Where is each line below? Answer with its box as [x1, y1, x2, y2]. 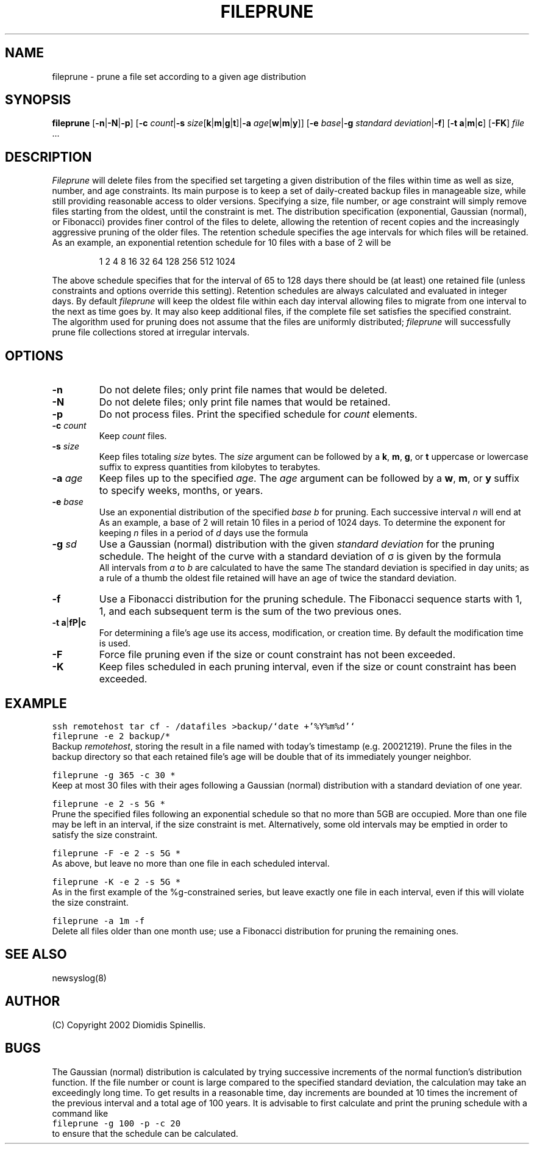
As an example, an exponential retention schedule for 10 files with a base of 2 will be [52, 237, 391, 248]
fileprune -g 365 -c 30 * [52, 770, 176, 780]
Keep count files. [99, 431, 167, 442]
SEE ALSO [5, 947, 67, 962]
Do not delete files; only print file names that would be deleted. [99, 384, 388, 396]
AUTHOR [5, 993, 60, 1009]
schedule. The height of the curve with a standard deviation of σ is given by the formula [99, 550, 502, 563]
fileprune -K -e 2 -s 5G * [52, 876, 181, 887]
